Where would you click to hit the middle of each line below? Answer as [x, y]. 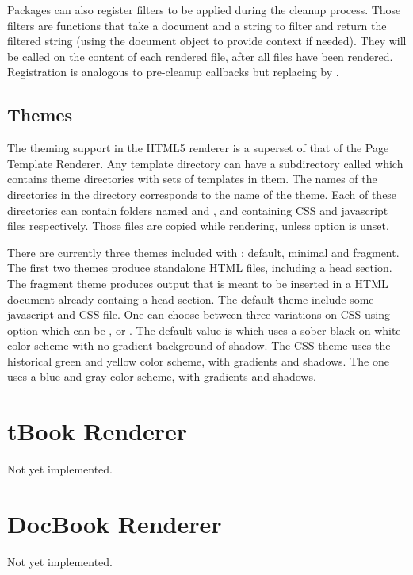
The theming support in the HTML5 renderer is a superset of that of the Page [198, 148]
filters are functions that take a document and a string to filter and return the [197, 25]
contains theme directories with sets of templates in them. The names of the [192, 179]
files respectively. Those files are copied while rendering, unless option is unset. [198, 226]
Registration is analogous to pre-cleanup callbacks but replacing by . [173, 72]
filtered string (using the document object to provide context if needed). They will [207, 41]
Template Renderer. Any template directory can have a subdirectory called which [205, 163]
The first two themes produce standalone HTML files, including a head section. [200, 268]
